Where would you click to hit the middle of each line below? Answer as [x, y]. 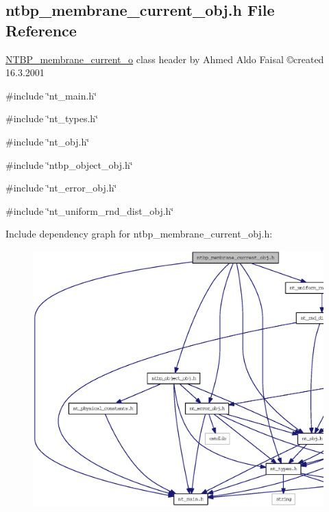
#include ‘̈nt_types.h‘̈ [52, 118]
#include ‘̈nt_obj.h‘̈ [48, 141]
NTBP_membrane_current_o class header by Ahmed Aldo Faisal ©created [165, 59]
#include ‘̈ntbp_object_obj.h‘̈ [69, 164]
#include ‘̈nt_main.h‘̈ [51, 95]
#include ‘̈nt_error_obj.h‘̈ [61, 188]
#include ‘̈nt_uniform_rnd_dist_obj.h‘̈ [90, 210]
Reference [41, 30]
